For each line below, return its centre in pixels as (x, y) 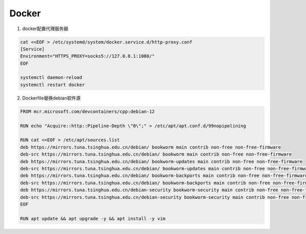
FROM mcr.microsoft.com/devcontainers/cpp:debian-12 (87, 111)
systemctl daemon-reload (51, 77)
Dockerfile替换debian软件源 (52, 98)
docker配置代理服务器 (45, 29)
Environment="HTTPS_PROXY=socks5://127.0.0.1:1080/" (87, 56)
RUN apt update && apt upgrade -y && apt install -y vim (93, 218)
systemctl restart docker (53, 85)
